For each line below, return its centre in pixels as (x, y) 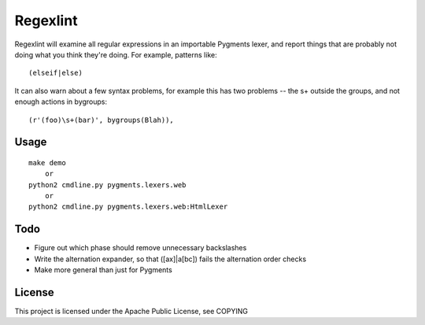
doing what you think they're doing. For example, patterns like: (116, 54)
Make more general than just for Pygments (103, 270)
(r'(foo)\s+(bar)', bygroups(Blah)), (102, 120)
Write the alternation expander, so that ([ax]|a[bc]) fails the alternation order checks (170, 259)
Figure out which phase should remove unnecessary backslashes (140, 248)
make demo (47, 162)
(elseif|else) (55, 73)
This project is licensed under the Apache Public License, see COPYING (131, 312)
